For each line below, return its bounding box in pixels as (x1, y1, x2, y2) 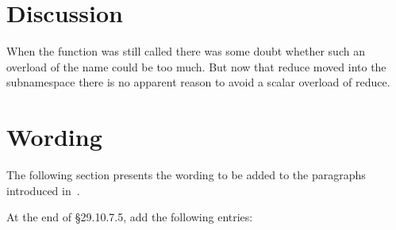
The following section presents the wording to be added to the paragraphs (6, 167, 366, 183)
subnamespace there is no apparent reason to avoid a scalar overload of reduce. (6, 74, 390, 90)
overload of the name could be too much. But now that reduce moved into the (6, 58, 386, 75)
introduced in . (6, 182, 80, 198)
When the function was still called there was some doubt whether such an (6, 43, 365, 59)
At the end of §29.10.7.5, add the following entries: (6, 209, 253, 225)
